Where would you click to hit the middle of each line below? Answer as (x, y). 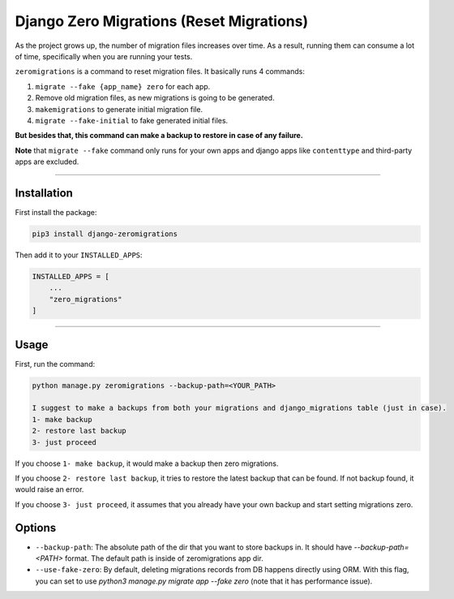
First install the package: (56, 212)
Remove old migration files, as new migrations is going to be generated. (155, 98)
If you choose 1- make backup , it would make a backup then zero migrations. (147, 463)
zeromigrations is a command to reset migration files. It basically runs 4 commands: (160, 71)
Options (36, 528)
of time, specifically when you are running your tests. (104, 56)
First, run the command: (55, 364)
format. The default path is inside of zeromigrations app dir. (164, 558)
